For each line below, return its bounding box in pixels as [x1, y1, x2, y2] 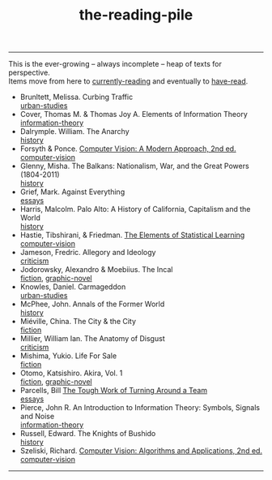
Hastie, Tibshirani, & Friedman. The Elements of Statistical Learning [19, 230, 245, 240]
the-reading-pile [79, 6, 193, 24]
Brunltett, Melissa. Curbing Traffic [19, 92, 134, 102]
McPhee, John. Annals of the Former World [19, 299, 165, 309]
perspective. [8, 67, 50, 78]
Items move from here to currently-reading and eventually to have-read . [8, 76, 249, 86]
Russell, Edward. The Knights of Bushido [19, 429, 156, 439]
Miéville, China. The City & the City [19, 317, 136, 326]
